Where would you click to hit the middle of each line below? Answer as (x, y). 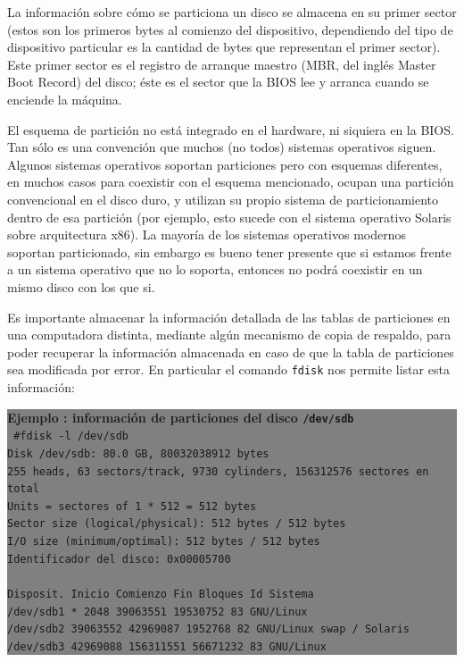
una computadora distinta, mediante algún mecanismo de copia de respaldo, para (229, 335)
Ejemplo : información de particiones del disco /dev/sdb (181, 417)
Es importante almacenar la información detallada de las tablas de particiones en (229, 317)
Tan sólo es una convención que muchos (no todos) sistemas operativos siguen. (222, 147)
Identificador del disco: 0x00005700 (119, 559)
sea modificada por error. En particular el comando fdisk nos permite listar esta (228, 369)
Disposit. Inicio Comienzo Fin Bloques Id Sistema (161, 595)
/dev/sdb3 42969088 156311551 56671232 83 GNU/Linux (167, 647)
